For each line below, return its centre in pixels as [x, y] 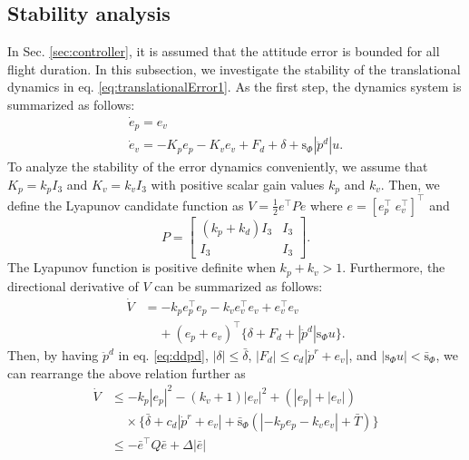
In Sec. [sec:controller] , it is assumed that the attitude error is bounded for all [224, 51]
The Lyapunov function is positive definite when [142, 267]
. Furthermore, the [394, 267]
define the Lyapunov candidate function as [126, 205]
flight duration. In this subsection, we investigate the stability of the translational [234, 69]
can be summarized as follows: [239, 285]
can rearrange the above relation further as [127, 372]
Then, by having [53, 354]
